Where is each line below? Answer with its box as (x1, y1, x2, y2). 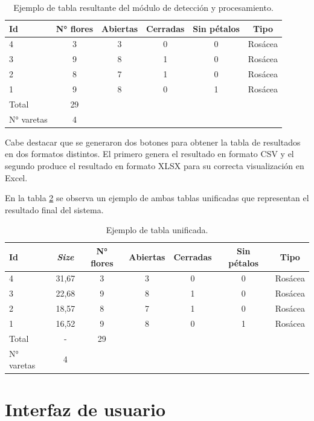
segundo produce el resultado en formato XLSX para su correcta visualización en (5, 159, 304, 172)
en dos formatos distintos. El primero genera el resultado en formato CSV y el (5, 147, 294, 160)
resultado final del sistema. (5, 203, 104, 216)
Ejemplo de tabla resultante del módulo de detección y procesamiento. (13, 1, 274, 13)
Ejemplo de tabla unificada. (106, 223, 208, 236)
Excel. (5, 171, 28, 184)
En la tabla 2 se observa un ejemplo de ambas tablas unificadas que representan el (5, 191, 309, 204)
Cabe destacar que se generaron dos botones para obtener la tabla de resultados (5, 135, 301, 148)
